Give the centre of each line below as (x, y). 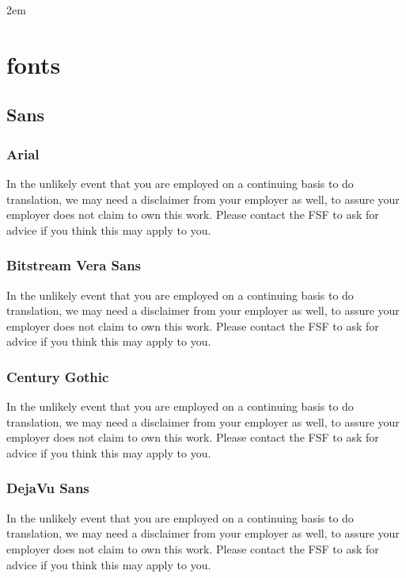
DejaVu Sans (48, 488)
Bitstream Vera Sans (74, 265)
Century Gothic (58, 376)
